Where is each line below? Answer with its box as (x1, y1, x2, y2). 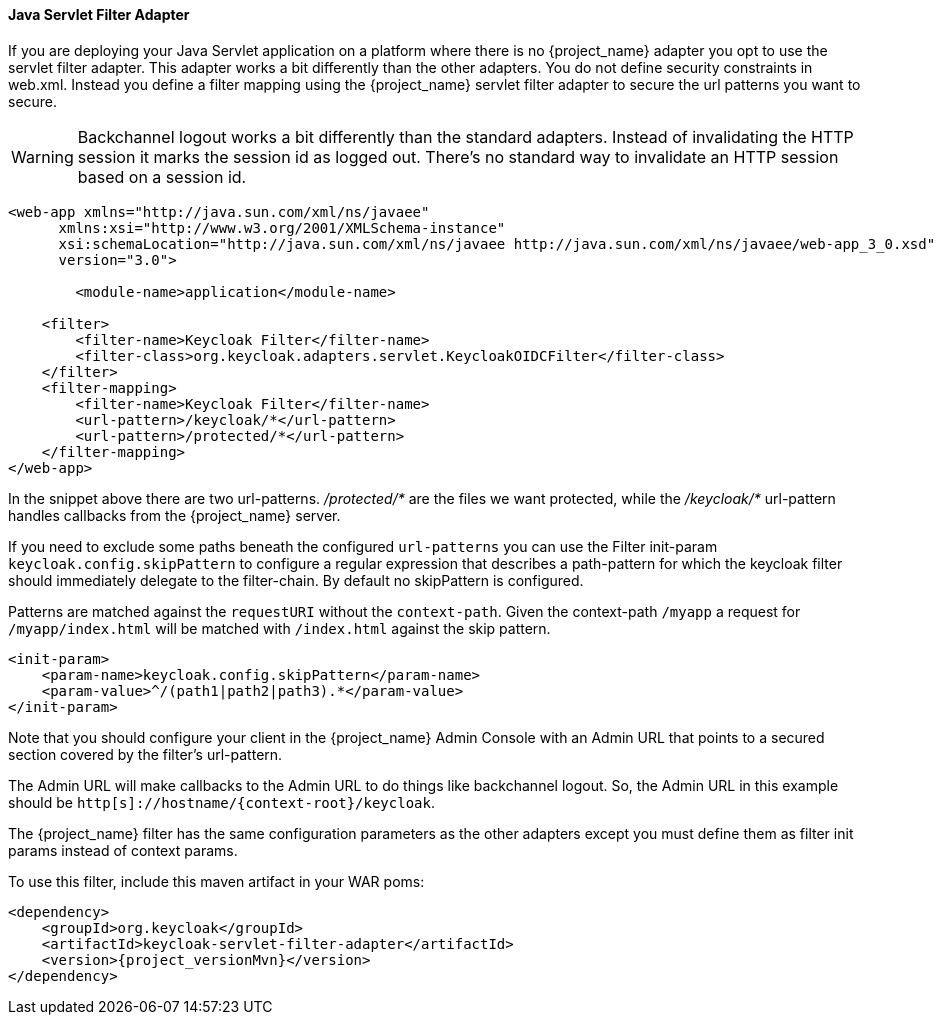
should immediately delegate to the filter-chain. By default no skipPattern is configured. (8, 571, 584, 589)
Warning (11, 146, 74, 167)
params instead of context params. (8, 841, 238, 859)
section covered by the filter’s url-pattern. (8, 745, 283, 763)
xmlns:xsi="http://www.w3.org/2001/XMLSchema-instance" (58, 219, 506, 236)
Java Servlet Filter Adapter (8, 6, 190, 23)
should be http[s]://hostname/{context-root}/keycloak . (8, 793, 435, 811)
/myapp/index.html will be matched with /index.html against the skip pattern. (8, 619, 551, 637)
